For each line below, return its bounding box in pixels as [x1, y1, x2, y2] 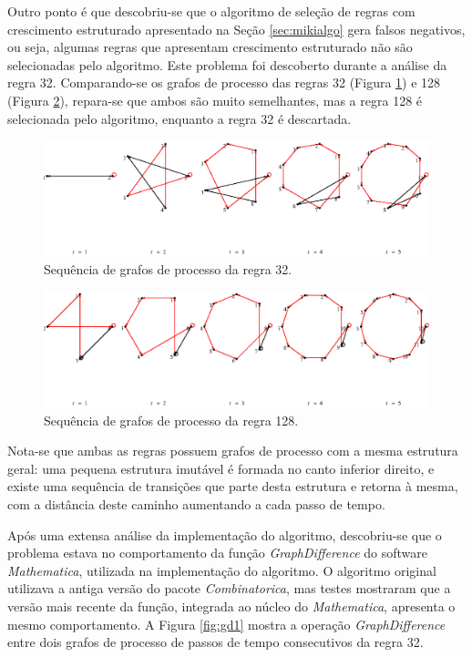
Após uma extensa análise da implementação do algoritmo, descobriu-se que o [7, 525, 442, 544]
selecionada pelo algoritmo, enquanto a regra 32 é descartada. [7, 108, 352, 128]
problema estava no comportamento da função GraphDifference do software [7, 543, 427, 562]
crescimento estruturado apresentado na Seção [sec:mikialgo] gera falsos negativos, [7, 19, 466, 38]
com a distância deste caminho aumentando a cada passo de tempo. [7, 494, 385, 513]
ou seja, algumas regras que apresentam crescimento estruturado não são [7, 37, 413, 56]
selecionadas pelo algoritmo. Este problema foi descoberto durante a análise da [7, 55, 447, 74]
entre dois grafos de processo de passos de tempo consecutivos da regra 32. [7, 632, 424, 652]
